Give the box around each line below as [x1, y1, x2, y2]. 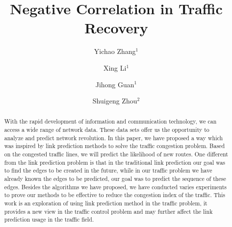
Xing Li [103, 62, 127, 73]
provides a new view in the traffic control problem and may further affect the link [4, 207, 213, 215]
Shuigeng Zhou [92, 96, 137, 106]
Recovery [84, 18, 148, 38]
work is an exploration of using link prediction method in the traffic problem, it [4, 199, 207, 207]
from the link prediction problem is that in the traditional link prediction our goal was [4, 158, 226, 166]
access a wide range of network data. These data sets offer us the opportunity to [4, 126, 209, 134]
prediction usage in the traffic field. [4, 215, 94, 224]
